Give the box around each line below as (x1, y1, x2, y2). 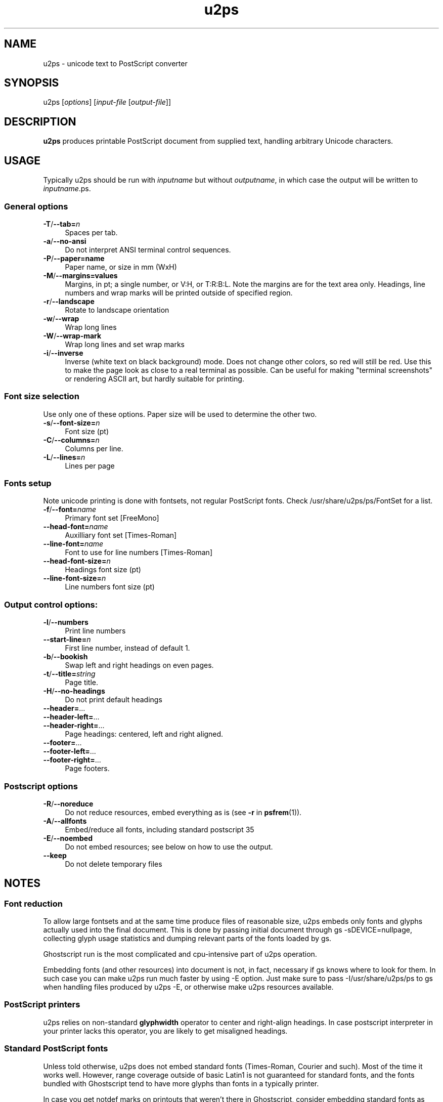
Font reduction (4, 898, 63, 909)
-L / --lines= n (43, 452, 85, 461)
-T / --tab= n (43, 219, 80, 228)
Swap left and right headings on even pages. (65, 661, 214, 670)
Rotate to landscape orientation (65, 305, 169, 314)
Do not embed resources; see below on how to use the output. (65, 842, 273, 851)
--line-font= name (43, 539, 104, 548)
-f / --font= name (43, 505, 97, 514)
